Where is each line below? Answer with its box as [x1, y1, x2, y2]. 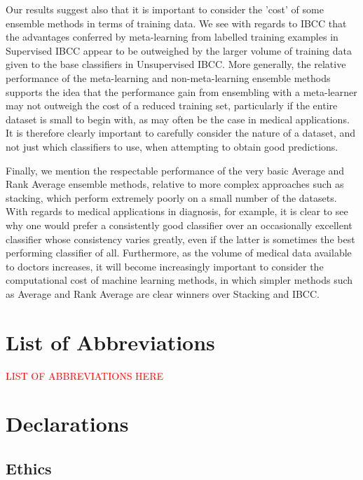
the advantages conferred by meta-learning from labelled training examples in [6, 29, 338, 44]
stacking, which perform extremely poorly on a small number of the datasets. [6, 190, 337, 205]
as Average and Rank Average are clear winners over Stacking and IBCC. [6, 286, 320, 301]
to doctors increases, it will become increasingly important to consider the [6, 259, 324, 273]
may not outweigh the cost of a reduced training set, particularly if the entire [6, 98, 338, 113]
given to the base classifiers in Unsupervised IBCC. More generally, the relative [6, 57, 346, 71]
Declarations [6, 409, 129, 438]
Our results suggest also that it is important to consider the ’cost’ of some [6, 2, 324, 16]
